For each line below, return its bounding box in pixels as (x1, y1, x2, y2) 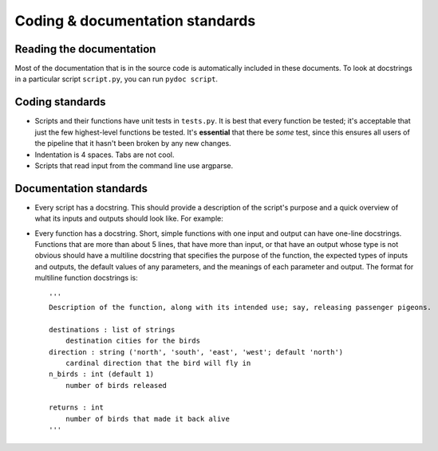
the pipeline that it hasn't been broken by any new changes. (34, 139, 231, 148)
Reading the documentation (14, 42, 156, 56)
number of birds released (65, 381, 168, 390)
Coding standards (14, 96, 106, 109)
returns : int (49, 403, 104, 412)
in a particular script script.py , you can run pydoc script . (14, 74, 219, 84)
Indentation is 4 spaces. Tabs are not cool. (34, 150, 175, 159)
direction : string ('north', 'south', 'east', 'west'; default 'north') (49, 347, 344, 356)
